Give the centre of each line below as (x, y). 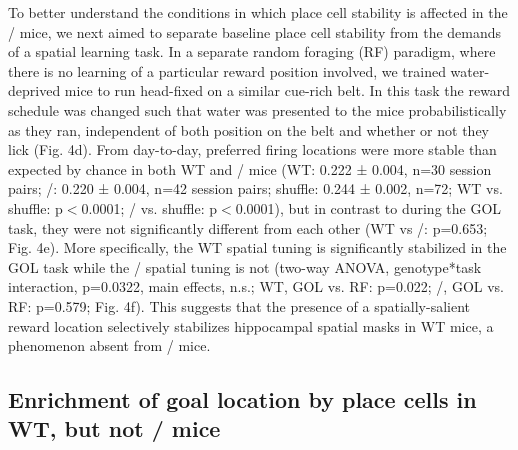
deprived (34, 90)
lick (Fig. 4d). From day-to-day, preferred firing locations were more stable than (252, 149)
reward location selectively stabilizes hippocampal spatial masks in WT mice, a (251, 325)
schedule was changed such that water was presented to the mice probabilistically (257, 109)
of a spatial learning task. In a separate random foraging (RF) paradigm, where (252, 51)
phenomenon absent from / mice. (109, 345)
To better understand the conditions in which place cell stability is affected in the (258, 12)
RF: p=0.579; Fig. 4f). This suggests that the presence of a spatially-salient (239, 305)
